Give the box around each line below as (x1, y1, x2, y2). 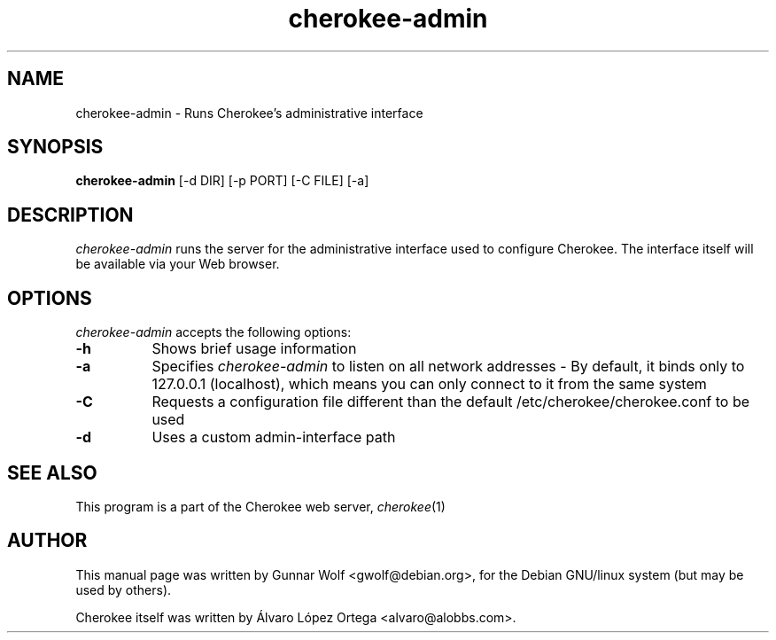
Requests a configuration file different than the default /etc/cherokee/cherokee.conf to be (151, 393, 750, 411)
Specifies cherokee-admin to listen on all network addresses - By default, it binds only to (151, 357, 745, 376)
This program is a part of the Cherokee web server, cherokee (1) (75, 498, 446, 514)
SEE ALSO (7, 461, 97, 484)
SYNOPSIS (7, 136, 104, 159)
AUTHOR (7, 529, 88, 552)
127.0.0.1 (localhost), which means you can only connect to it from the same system (151, 375, 707, 394)
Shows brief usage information (151, 340, 357, 358)
